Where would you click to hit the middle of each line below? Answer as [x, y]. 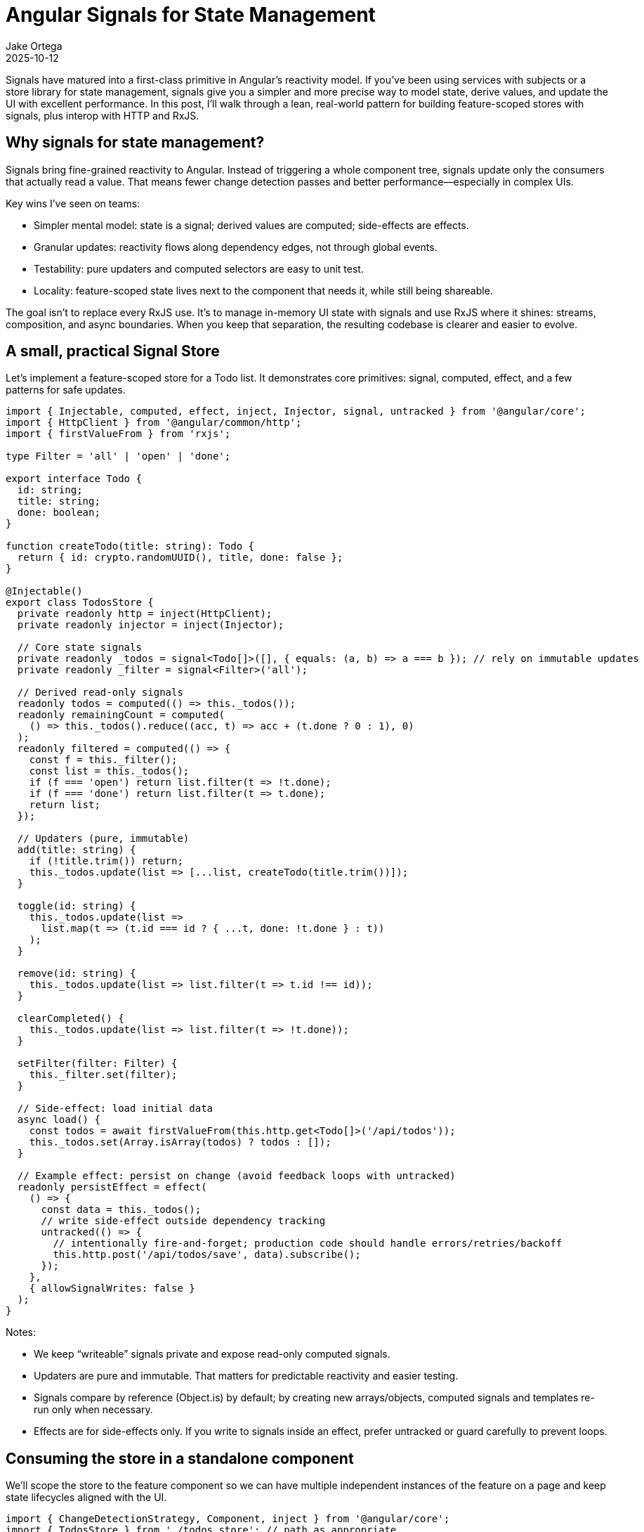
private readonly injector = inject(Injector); [151, 625]
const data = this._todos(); [121, 1210]
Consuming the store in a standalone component [180, 1458]
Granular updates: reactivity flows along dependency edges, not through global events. [236, 247]
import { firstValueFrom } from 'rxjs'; [118, 434]
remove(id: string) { [77, 974]
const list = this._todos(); [109, 771]
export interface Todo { [74, 479]
